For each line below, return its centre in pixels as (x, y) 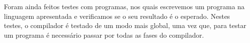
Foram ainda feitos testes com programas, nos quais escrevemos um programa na (124, 6)
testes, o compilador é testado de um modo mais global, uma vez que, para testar (125, 25)
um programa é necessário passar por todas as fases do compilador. (104, 35)
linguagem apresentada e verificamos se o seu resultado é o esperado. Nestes (117, 16)
